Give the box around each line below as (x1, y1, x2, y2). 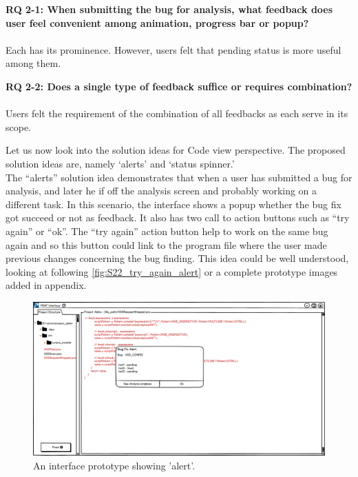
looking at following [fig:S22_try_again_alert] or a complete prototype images (6, 264, 338, 278)
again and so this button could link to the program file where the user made (6, 237, 327, 252)
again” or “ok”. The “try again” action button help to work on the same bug (6, 223, 328, 238)
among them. (6, 56, 61, 70)
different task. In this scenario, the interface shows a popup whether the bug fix (6, 196, 341, 211)
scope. (6, 119, 32, 134)
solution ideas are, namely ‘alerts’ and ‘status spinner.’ (6, 156, 235, 170)
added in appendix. (6, 278, 87, 292)
